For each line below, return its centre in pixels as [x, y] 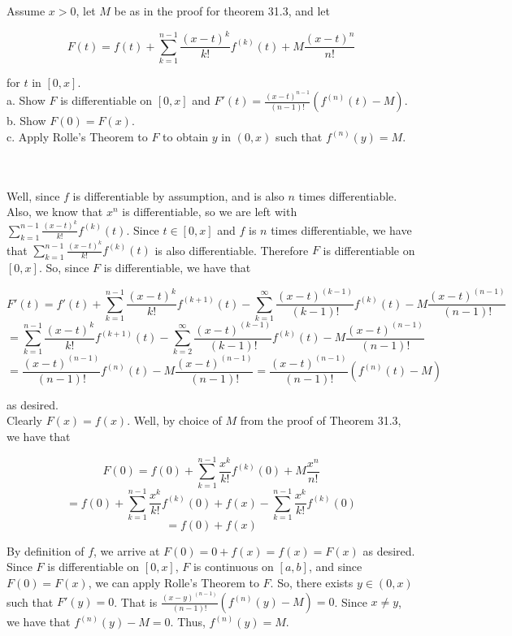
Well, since [33, 195]
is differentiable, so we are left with [210, 212]
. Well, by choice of [174, 420]
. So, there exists [312, 583]
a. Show [26, 100]
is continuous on [233, 567]
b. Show [26, 121]
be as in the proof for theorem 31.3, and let [222, 11]
